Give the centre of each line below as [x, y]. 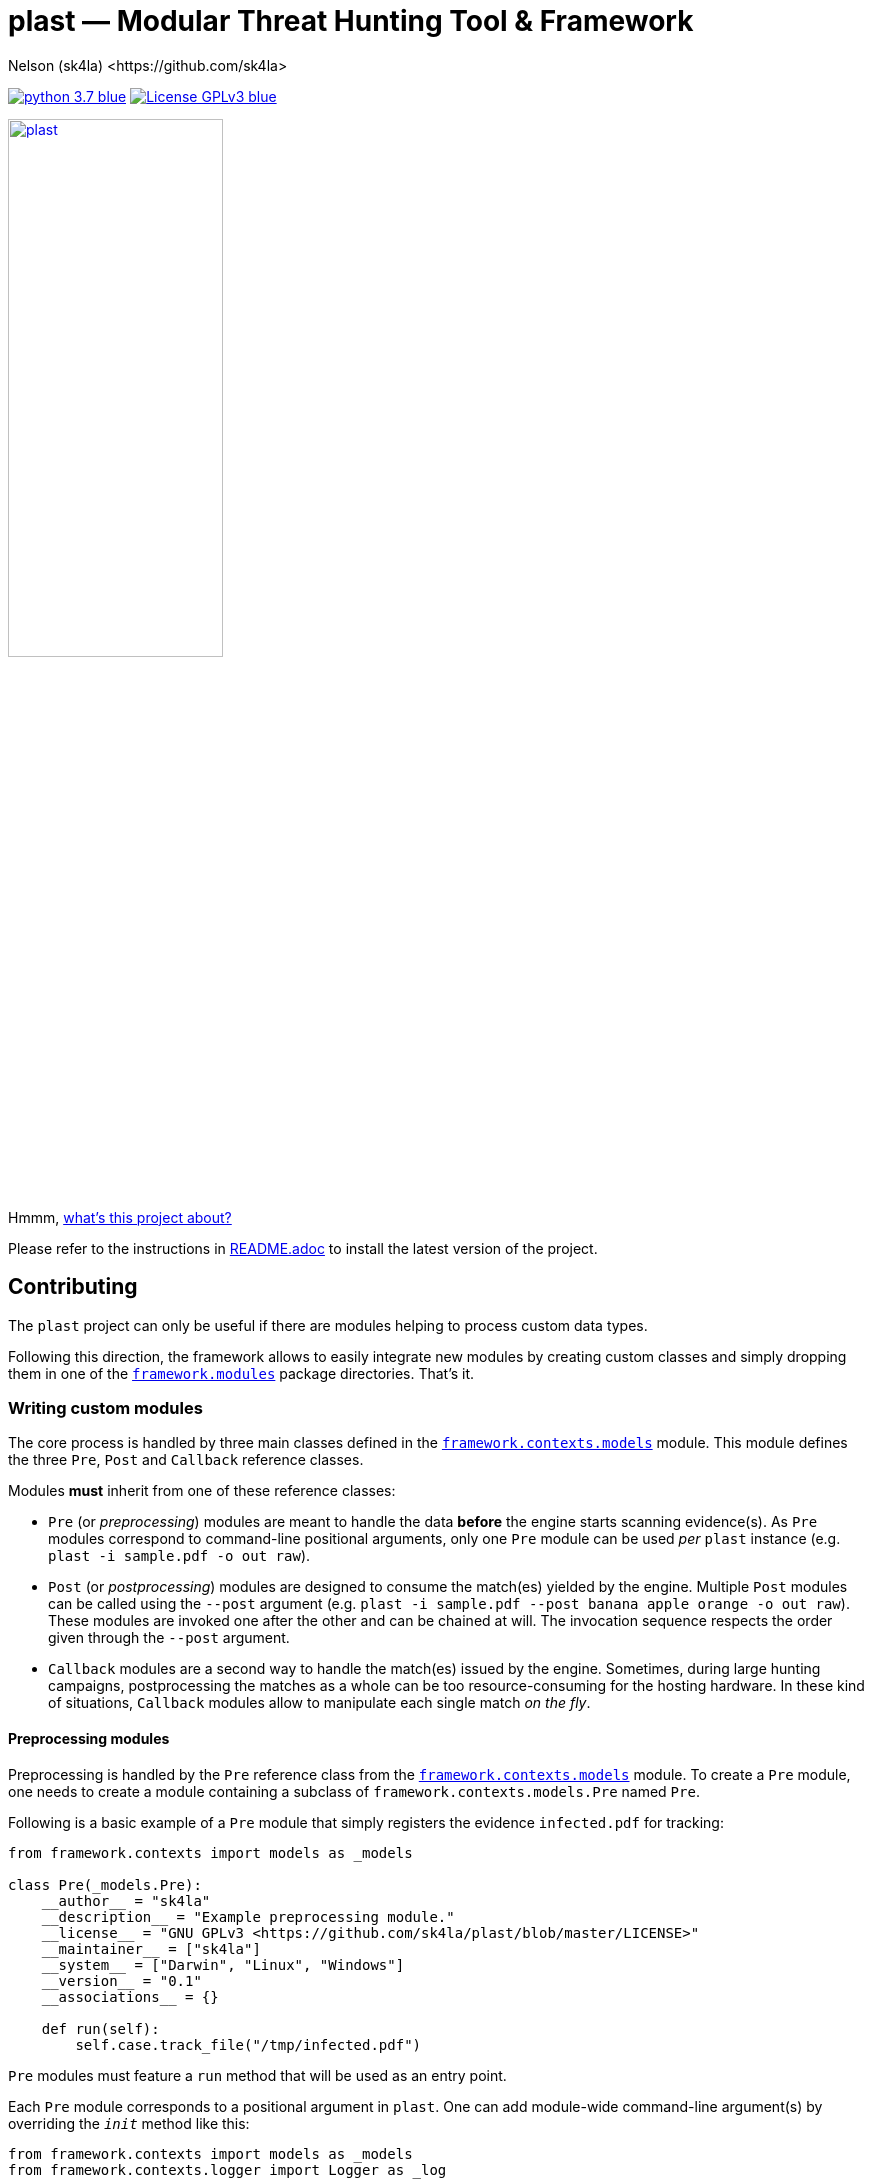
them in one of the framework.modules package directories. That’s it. [241, 1373]
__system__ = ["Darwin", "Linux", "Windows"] [223, 1964]
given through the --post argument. [169, 1638]
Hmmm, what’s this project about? [120, 1217]
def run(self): [100, 2028]
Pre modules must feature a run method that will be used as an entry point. [257, 2075]
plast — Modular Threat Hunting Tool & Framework [351, 21]
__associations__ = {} [130, 1996]
